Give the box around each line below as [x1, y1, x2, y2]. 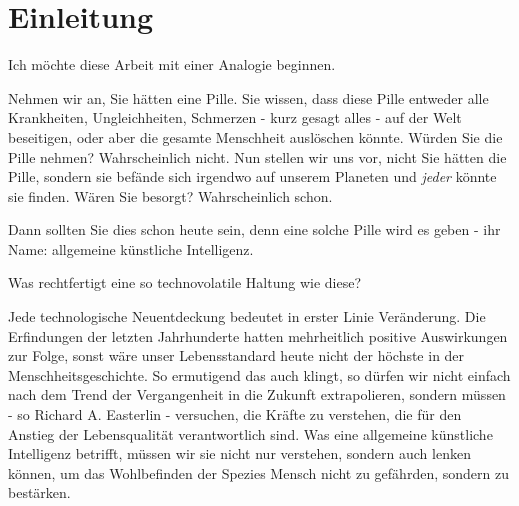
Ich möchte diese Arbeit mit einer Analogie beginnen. [8, 54, 336, 75]
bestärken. [8, 482, 71, 503]
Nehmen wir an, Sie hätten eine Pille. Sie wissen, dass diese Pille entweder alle [8, 87, 489, 108]
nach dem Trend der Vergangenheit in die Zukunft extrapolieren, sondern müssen [8, 384, 506, 405]
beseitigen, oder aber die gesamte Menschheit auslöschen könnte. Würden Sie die [8, 126, 503, 147]
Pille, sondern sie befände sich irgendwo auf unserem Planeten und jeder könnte [8, 166, 497, 187]
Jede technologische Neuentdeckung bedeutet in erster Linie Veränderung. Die [8, 306, 486, 327]
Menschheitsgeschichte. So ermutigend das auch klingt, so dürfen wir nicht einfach [8, 364, 511, 385]
